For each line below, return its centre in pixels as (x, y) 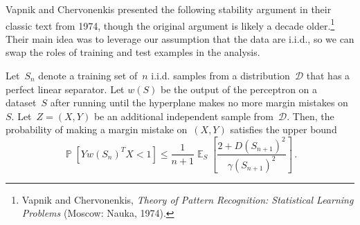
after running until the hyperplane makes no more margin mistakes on (199, 102)
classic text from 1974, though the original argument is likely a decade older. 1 (170, 24)
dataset (21, 102)
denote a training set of (88, 76)
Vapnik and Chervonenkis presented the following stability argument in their (169, 9)
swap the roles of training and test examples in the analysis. (133, 52)
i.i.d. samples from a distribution (220, 76)
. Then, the (310, 116)
